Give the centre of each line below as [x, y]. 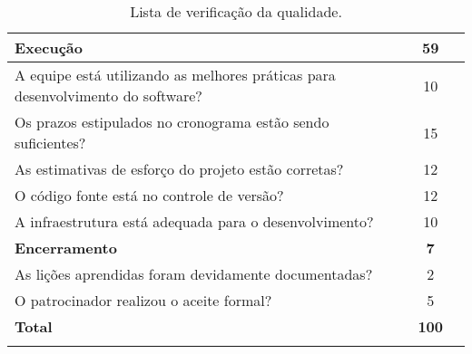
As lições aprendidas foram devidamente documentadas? [194, 274]
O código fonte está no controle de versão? [149, 195]
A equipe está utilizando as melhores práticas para [175, 75]
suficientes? [50, 143]
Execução [49, 48]
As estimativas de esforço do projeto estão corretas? [179, 169]
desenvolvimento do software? [108, 96]
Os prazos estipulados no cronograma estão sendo [172, 122]
